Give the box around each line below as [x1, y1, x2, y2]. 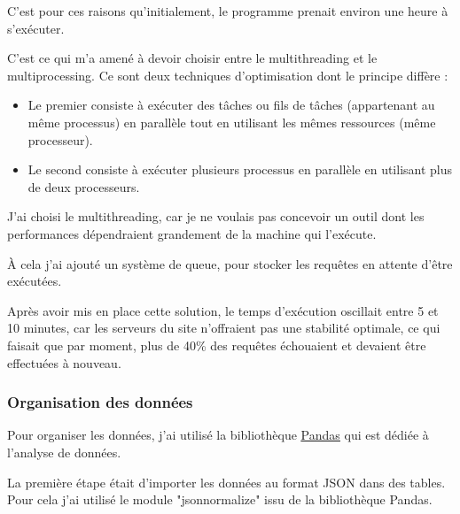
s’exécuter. [7, 19, 65, 37]
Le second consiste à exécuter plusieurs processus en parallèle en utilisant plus [27, 160, 453, 179]
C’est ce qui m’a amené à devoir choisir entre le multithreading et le [7, 49, 378, 67]
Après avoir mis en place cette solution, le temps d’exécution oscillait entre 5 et [7, 301, 439, 319]
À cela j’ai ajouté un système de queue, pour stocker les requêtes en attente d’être [7, 254, 453, 272]
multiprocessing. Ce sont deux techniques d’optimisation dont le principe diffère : [7, 65, 448, 84]
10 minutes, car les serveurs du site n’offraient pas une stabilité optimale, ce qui [7, 318, 441, 337]
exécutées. [7, 272, 62, 290]
